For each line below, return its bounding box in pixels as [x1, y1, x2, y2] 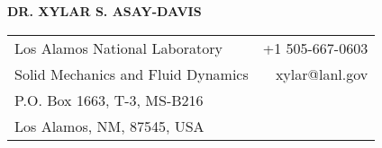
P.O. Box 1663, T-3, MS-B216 [14, 89, 204, 110]
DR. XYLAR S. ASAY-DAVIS [7, 2, 202, 20]
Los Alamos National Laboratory [14, 37, 223, 58]
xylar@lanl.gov [275, 63, 368, 84]
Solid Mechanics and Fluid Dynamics [14, 63, 249, 84]
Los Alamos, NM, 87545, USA [14, 115, 205, 136]
